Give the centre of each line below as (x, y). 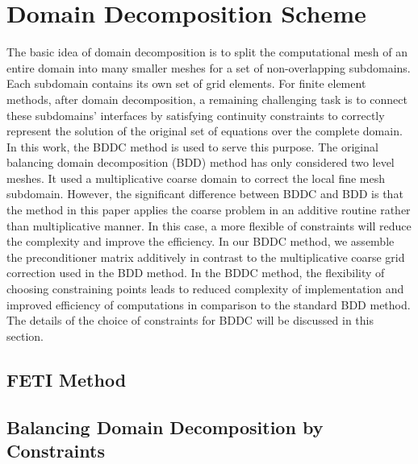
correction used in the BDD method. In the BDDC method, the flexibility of (196, 273)
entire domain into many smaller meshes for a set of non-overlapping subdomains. (209, 67)
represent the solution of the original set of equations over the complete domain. (205, 131)
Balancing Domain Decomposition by (165, 427)
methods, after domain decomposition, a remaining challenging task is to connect (207, 99)
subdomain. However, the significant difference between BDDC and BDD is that (205, 194)
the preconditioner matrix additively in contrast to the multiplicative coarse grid (206, 257)
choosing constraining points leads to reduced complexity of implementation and (205, 289)
